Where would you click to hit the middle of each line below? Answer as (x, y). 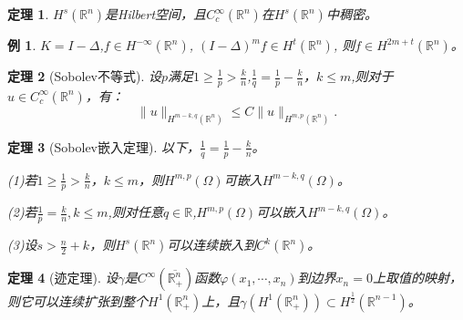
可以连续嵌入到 (212, 245)
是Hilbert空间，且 (156, 14)
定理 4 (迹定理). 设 (63, 278)
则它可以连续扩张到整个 (77, 300)
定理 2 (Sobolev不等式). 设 (84, 76)
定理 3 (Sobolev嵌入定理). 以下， (103, 146)
